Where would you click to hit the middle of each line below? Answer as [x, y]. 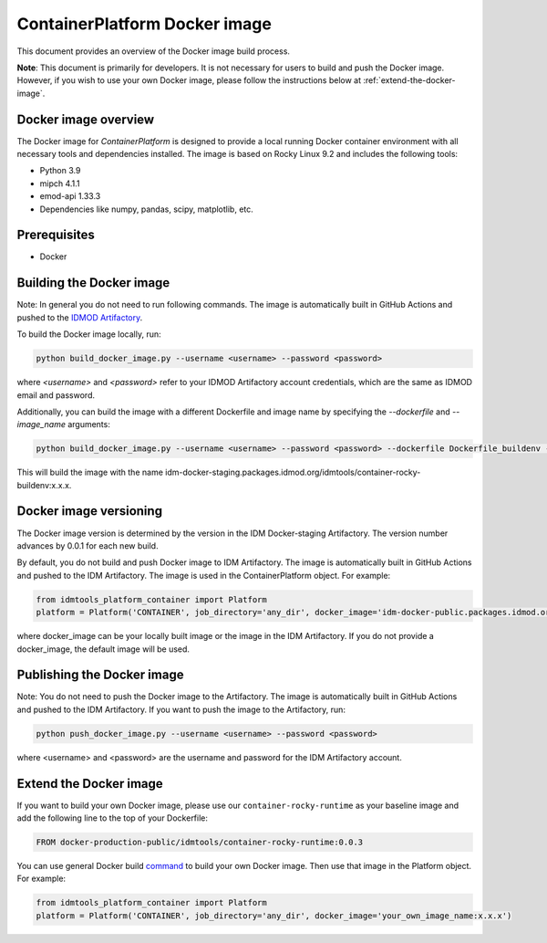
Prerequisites [56, 235]
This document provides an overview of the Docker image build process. [154, 51]
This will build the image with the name [90, 472]
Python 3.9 [60, 171]
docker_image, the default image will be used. [103, 649]
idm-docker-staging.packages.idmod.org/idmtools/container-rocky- [293, 472]
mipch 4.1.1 [60, 183]
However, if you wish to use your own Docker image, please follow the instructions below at [189, 80]
